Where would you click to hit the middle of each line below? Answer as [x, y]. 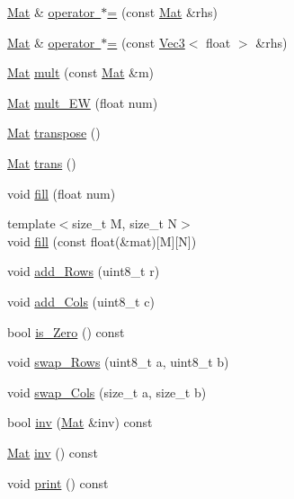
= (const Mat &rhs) [163, 12]
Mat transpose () [54, 133]
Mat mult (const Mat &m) [81, 72]
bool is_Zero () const [66, 331]
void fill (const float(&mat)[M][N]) [102, 241]
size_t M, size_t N [125, 223]
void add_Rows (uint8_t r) [84, 271]
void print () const [58, 482]
